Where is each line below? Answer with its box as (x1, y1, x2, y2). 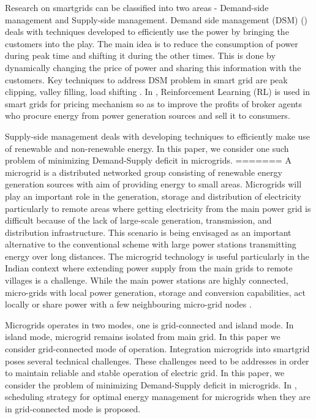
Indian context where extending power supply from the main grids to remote (5, 262, 293, 274)
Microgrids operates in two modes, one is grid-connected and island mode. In (5, 318, 294, 331)
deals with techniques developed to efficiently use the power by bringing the (5, 25, 289, 38)
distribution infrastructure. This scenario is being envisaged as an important (5, 225, 292, 238)
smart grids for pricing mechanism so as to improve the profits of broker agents (5, 97, 302, 110)
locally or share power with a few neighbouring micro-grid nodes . (5, 298, 252, 311)
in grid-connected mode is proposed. (5, 402, 141, 415)
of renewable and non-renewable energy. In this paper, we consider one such (5, 142, 289, 154)
